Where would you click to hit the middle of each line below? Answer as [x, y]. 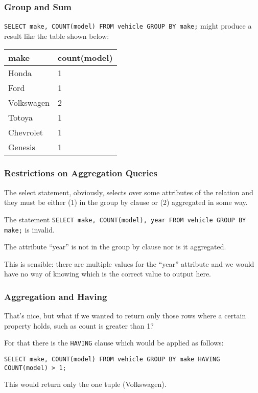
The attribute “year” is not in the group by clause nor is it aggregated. [115, 247]
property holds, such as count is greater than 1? [79, 325]
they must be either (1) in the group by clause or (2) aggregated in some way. [126, 202]
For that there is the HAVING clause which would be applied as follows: [114, 343]
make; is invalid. [29, 229]
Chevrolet [26, 132]
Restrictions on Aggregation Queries [81, 173]
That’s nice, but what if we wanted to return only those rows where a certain [125, 316]
